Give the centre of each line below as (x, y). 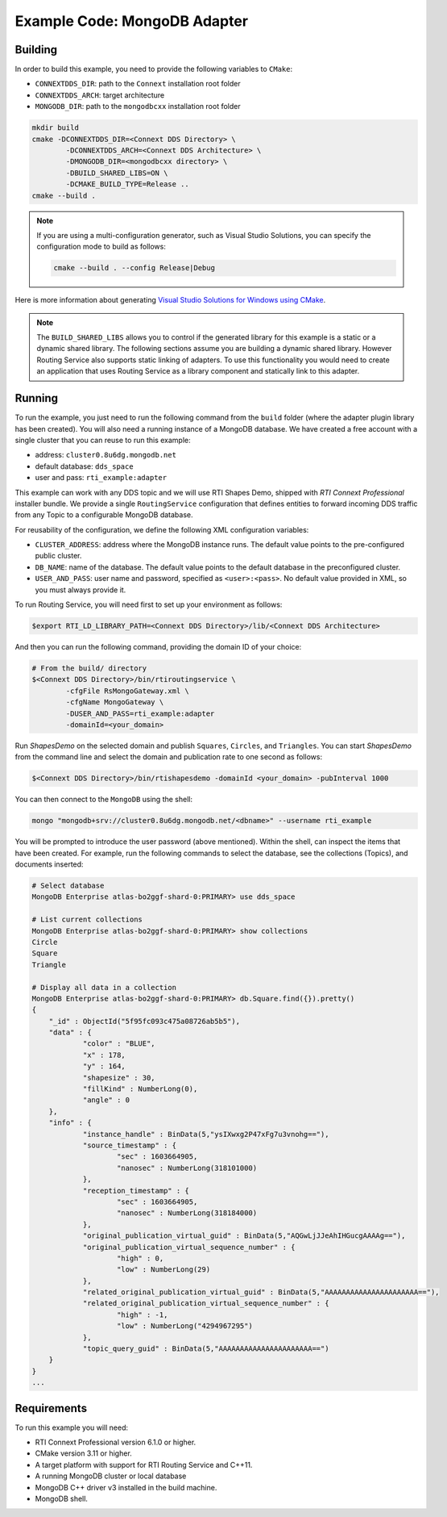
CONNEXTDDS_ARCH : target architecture (100, 95)
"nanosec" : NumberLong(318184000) (187, 1213)
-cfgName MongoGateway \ (115, 702)
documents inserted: (49, 864)
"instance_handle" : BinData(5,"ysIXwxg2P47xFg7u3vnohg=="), (206, 1134)
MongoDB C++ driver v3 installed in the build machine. (126, 1487)
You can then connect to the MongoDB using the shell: (104, 800)
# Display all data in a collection (104, 987)
